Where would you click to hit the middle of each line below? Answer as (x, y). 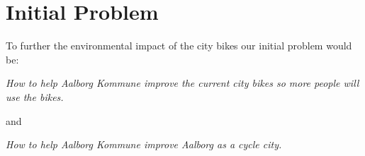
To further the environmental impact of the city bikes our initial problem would (179, 46)
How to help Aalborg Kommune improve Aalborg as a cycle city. (144, 144)
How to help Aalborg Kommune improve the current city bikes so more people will (182, 83)
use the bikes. (35, 96)
